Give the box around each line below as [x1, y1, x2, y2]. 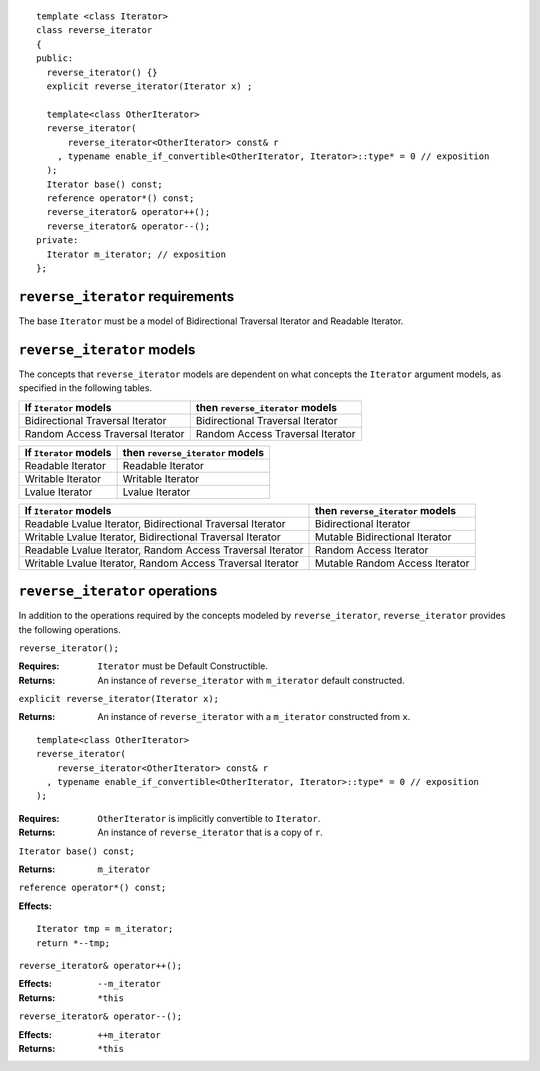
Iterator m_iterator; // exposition [46, 248, 227, 260]
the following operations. [18, 623, 122, 635]
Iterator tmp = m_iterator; [36, 923, 174, 935]
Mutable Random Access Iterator [315, 556, 470, 570]
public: [36, 53, 74, 64]
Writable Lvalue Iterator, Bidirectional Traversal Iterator [24, 530, 282, 544]
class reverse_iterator [36, 25, 153, 36]
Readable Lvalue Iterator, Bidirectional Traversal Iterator [24, 516, 286, 530]
